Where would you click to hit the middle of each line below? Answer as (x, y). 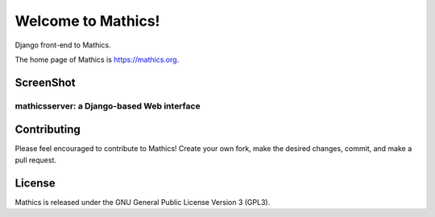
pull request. (35, 160)
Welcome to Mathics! (87, 21)
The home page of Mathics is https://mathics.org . (97, 59)
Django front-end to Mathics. (63, 45)
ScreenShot (45, 82)
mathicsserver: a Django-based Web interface (108, 106)
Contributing (48, 130)
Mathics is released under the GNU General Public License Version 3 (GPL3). (143, 202)
